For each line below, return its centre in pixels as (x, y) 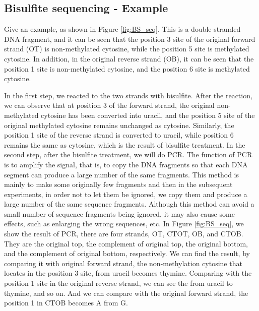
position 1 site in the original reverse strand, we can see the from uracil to (118, 283)
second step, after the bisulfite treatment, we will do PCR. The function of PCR (128, 154)
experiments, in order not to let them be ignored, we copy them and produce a (126, 194)
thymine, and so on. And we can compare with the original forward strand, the (126, 293)
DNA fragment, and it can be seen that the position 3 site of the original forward (130, 39)
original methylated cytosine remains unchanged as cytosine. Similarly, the (119, 125)
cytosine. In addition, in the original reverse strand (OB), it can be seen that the (129, 58)
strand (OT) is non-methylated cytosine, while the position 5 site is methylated (127, 49)
